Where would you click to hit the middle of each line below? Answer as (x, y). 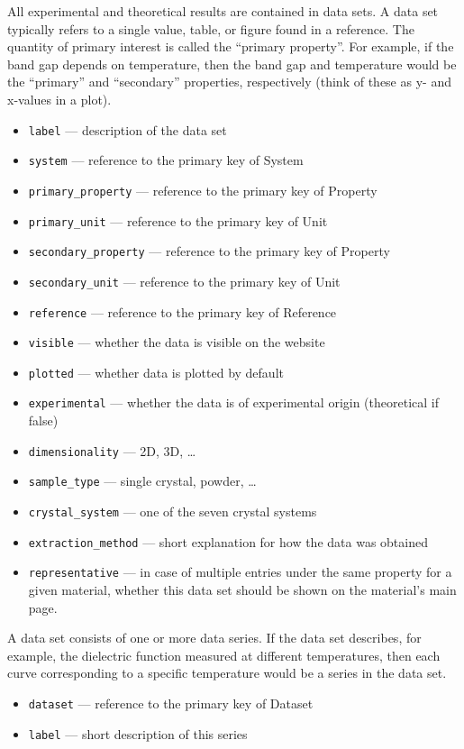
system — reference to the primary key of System (166, 160)
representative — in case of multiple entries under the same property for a (240, 572)
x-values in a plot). (59, 99)
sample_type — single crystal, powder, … (142, 481)
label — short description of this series (138, 733)
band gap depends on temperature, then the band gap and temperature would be (232, 64)
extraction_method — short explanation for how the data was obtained (228, 541)
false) (43, 420)
